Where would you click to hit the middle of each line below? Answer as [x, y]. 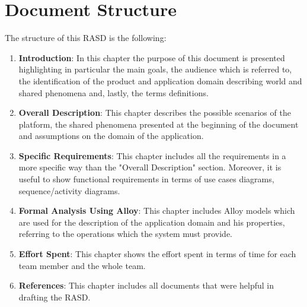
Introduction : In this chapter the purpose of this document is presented [152, 57]
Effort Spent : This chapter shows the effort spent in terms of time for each [157, 254]
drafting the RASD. [55, 297]
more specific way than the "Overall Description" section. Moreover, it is [150, 167]
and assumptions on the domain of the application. [111, 136]
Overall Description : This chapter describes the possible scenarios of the [155, 113]
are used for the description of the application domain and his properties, [152, 222]
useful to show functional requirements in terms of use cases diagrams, [146, 179]
